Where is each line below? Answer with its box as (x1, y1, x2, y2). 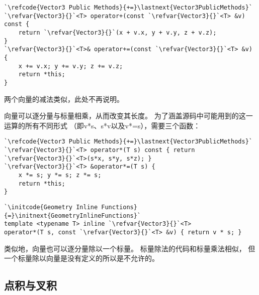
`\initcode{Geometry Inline (4, 203, 98, 211)
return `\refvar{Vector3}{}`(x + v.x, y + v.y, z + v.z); (18, 29, 217, 36)
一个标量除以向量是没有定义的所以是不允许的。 (4, 253, 159, 263)
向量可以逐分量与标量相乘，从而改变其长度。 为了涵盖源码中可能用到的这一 (4, 110, 253, 121)
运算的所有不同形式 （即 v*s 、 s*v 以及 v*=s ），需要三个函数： (4, 120, 201, 130)
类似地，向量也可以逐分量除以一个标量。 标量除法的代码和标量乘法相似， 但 (4, 243, 255, 253)
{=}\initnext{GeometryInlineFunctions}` (4, 212, 141, 219)
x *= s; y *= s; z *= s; (18, 171, 102, 179)
